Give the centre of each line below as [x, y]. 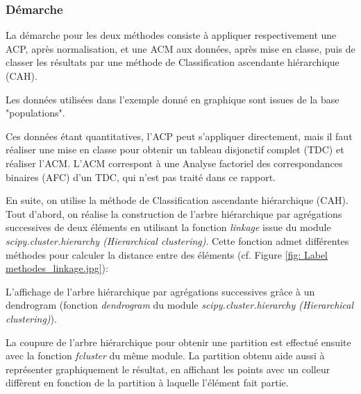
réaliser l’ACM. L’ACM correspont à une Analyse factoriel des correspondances [174, 163]
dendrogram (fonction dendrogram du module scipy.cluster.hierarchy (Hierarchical [180, 305]
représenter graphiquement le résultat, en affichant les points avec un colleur [168, 369]
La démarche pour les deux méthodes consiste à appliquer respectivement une [171, 35]
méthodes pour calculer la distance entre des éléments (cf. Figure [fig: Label [167, 254]
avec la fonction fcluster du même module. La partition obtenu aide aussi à [165, 356]
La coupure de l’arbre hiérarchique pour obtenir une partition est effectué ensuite [178, 342]
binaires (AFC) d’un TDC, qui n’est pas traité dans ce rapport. [141, 177]
